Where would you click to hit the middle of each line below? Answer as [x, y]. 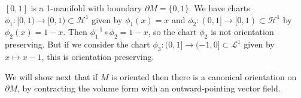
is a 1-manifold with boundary [86, 8]
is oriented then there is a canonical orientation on [204, 76]
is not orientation [242, 32]
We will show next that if [51, 76]
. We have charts [219, 8]
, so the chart [172, 32]
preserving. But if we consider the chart [77, 44]
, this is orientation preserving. [98, 56]
